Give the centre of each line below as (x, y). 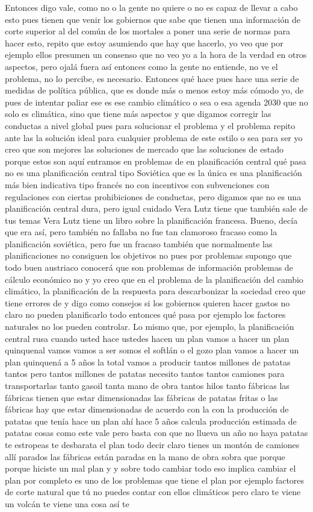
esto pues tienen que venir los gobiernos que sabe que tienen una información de (153, 19)
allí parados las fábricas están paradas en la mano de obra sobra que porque (145, 456)
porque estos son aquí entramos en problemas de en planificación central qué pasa (156, 161)
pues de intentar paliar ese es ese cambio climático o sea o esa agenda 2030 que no (156, 102)
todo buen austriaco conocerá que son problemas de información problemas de (149, 267)
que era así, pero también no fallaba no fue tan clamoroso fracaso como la (141, 232)
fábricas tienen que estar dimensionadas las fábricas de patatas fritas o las (141, 397)
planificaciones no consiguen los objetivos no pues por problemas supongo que (148, 255)
